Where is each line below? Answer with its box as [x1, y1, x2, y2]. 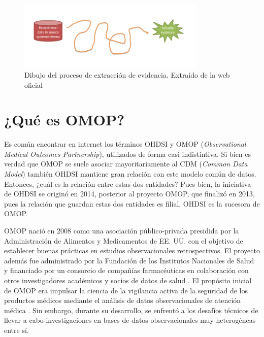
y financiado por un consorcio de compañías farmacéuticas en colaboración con [4, 265, 249, 276]
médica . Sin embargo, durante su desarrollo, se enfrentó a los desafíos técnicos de [4, 305, 258, 315]
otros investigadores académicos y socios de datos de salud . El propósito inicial [4, 275, 252, 285]
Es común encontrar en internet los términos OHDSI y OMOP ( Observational [4, 139, 246, 149]
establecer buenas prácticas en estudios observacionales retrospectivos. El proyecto [4, 245, 260, 256]
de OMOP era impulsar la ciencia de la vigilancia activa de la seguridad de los [4, 285, 248, 295]
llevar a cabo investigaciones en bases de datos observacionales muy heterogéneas [4, 315, 256, 325]
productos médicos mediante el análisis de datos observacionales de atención [4, 295, 241, 306]
